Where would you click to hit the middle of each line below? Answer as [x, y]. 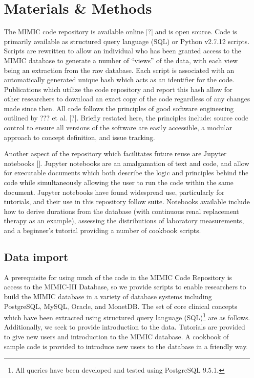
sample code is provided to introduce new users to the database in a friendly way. [126, 346]
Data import [36, 256]
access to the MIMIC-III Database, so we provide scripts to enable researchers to [125, 287]
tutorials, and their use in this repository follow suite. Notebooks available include [127, 201]
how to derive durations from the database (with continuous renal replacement [122, 211]
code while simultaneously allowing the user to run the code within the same [119, 182]
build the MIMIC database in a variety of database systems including [108, 296]
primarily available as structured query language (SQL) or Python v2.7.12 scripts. [127, 41]
